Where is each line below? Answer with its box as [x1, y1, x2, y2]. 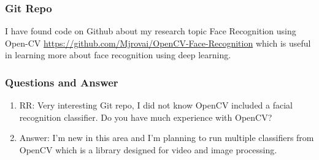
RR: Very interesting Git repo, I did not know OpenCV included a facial [19, 99, 293, 112]
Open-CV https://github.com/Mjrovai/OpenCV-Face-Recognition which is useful [5, 36, 311, 49]
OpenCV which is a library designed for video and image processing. [19, 143, 277, 156]
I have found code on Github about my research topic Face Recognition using [5, 25, 296, 37]
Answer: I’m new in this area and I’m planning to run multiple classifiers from [19, 131, 314, 144]
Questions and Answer [5, 74, 118, 90]
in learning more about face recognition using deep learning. [5, 48, 231, 61]
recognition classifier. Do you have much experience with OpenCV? [19, 110, 272, 123]
